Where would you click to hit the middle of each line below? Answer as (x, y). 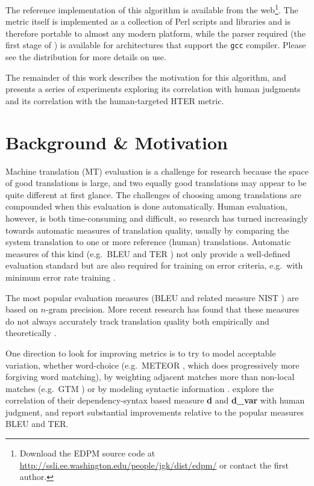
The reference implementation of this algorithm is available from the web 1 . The (152, 9)
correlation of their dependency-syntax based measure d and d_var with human (155, 400)
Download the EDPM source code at (87, 453)
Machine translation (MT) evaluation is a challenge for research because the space (157, 171)
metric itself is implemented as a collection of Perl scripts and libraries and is (148, 21)
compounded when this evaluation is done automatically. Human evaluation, (146, 206)
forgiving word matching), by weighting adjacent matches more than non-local (150, 377)
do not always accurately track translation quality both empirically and (137, 321)
